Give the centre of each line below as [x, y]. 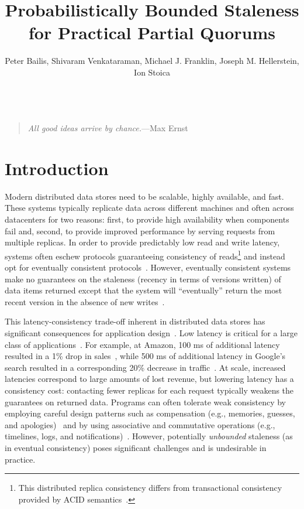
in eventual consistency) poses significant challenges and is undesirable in [136, 447]
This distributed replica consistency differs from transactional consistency [150, 488]
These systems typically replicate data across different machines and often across [149, 208]
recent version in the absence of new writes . [85, 301]
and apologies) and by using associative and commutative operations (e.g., [140, 424]
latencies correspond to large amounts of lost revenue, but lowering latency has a [149, 379]
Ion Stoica [152, 72]
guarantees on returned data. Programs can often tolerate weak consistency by [145, 402]
